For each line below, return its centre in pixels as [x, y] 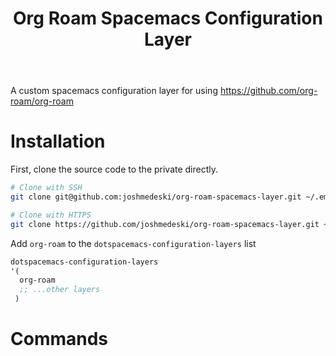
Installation [58, 141]
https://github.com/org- [268, 91]
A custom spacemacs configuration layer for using [114, 91]
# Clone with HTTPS [51, 215]
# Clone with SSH [46, 188]
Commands [59, 339]
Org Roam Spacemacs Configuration [168, 18]
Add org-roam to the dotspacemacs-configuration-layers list [133, 243]
